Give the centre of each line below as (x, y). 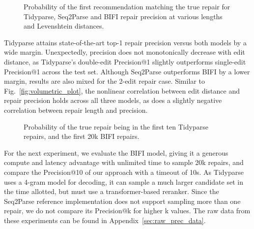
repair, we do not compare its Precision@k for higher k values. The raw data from (127, 211)
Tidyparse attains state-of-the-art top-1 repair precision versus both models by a (125, 42)
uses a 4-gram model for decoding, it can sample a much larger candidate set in (124, 181)
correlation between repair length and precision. (76, 110)
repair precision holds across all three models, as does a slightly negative (113, 100)
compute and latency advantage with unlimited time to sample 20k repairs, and (124, 162)
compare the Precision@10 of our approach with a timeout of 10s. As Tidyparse (124, 172)
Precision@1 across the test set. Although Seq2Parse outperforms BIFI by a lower (127, 71)
